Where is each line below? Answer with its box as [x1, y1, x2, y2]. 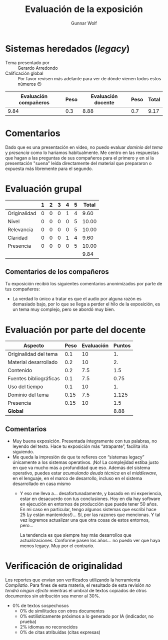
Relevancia [7, 226, 33, 233]
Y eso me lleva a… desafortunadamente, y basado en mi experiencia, [19, 491, 162, 497]
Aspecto [23, 342, 44, 349]
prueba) [19, 618, 36, 625]
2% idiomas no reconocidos [19, 624, 78, 630]
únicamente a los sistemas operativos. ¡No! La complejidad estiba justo [12, 459, 159, 465]
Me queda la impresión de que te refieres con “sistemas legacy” [12, 454, 145, 460]
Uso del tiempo [7, 383, 43, 390]
